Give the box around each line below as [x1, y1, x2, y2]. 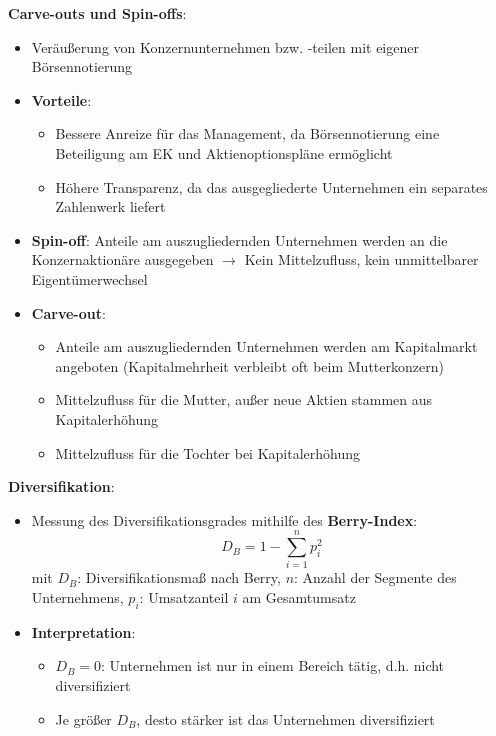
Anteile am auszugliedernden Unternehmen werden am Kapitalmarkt [55, 336, 478, 357]
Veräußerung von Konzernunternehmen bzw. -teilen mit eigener [31, 36, 419, 57]
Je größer [55, 708, 112, 729]
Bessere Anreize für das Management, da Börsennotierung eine [55, 123, 440, 144]
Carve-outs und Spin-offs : [8, 3, 187, 23]
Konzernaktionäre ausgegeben [31, 249, 214, 270]
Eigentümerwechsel [31, 268, 148, 289]
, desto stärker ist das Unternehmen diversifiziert [136, 708, 435, 729]
